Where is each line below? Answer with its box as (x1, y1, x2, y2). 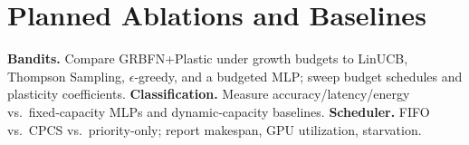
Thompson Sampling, (7, 66, 125, 85)
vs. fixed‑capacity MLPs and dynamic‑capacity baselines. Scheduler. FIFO (7, 101, 430, 121)
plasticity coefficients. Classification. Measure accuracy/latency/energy (7, 84, 410, 103)
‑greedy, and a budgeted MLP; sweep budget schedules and (134, 66, 463, 85)
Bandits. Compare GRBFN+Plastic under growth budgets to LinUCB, (7, 49, 408, 68)
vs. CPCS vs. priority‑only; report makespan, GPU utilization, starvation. (7, 120, 422, 139)
